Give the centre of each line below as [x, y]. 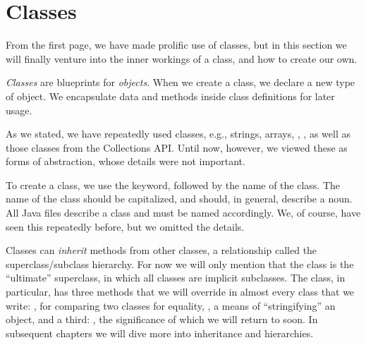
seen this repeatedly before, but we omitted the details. [125, 226]
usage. [19, 110]
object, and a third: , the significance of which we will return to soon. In [162, 319]
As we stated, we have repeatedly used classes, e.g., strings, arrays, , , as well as [178, 134]
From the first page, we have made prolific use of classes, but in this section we [176, 45]
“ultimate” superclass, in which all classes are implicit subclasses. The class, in [176, 278]
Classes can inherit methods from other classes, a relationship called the [161, 250]
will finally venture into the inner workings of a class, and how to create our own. [182, 58]
